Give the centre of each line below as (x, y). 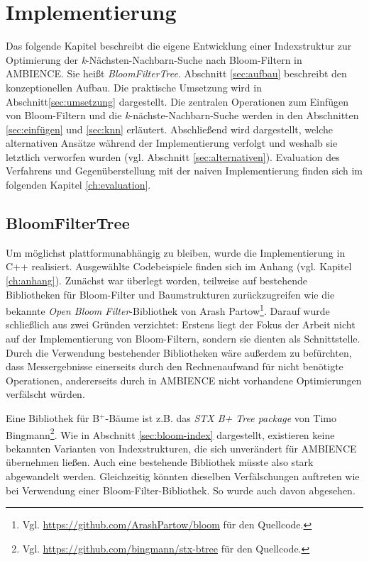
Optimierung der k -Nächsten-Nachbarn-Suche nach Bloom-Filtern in (154, 59)
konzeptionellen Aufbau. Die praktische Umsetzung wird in (134, 87)
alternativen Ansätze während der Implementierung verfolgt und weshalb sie (172, 143)
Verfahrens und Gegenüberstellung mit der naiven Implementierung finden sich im (184, 171)
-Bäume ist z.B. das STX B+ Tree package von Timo (221, 418)
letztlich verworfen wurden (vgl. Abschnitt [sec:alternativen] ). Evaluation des (173, 156)
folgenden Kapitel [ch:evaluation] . (78, 185)
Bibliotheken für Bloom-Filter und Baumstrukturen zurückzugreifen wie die (170, 294)
